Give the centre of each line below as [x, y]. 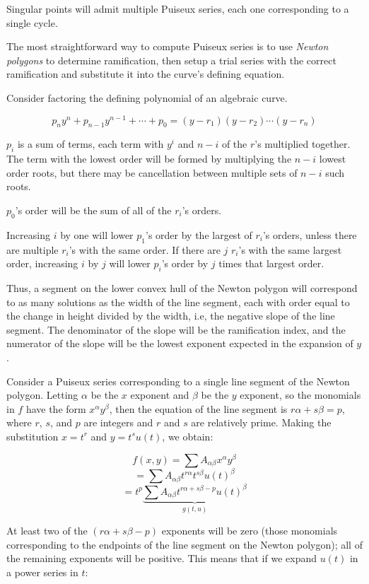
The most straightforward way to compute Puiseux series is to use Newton [168, 46]
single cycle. [32, 22]
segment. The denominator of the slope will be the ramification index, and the [176, 329]
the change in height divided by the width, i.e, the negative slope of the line [171, 316]
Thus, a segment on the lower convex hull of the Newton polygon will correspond [182, 288]
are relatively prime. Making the [261, 422]
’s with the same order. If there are [145, 249]
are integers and [118, 422]
